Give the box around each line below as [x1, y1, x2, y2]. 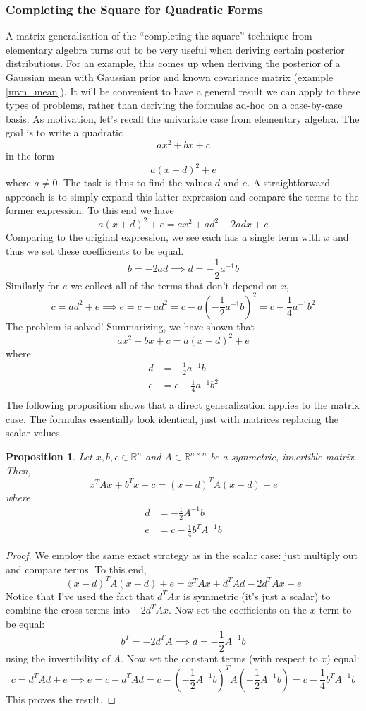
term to [319, 602, 352, 617]
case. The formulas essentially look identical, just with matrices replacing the [6, 411, 338, 426]
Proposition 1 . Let [6, 449, 92, 463]
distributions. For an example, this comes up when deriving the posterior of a [6, 56, 341, 71]
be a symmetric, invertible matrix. [210, 449, 357, 463]
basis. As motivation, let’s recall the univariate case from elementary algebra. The [6, 111, 360, 126]
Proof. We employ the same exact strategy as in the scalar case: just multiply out [6, 548, 358, 562]
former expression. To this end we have [6, 203, 174, 217]
